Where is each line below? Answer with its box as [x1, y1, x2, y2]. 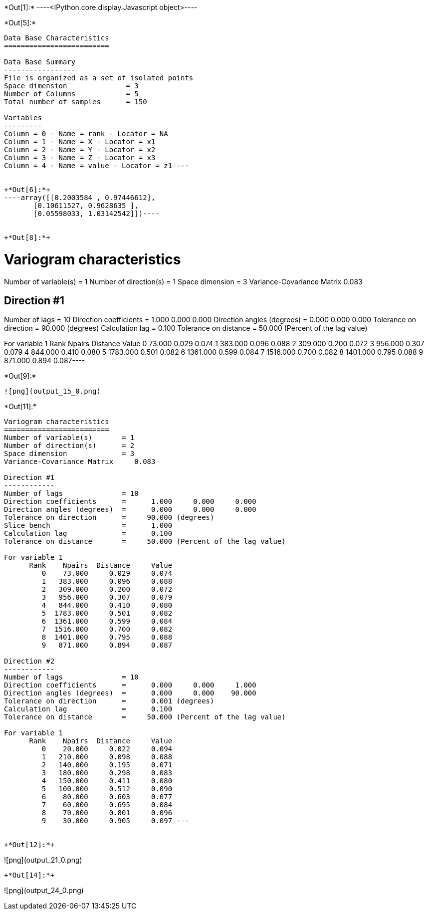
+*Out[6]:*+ [4, 186, 50, 194]
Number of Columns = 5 [4, 90, 139, 98]
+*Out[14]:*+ [4, 871, 55, 880]
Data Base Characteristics [4, 34, 109, 42]
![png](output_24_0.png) [4, 886, 84, 895]
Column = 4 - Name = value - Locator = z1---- [4, 162, 189, 170]
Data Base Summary [4, 58, 76, 66]
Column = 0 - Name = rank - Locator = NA [4, 130, 168, 138]
